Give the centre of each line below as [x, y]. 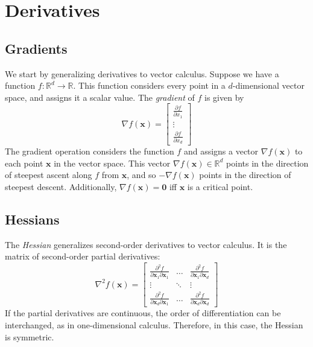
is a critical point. [220, 186]
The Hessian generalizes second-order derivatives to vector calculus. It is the [146, 244]
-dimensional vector [268, 85]
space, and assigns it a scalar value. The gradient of [100, 97]
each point [24, 163]
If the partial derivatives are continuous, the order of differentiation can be [143, 313]
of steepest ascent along [49, 175]
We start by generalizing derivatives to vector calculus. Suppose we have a [142, 73]
